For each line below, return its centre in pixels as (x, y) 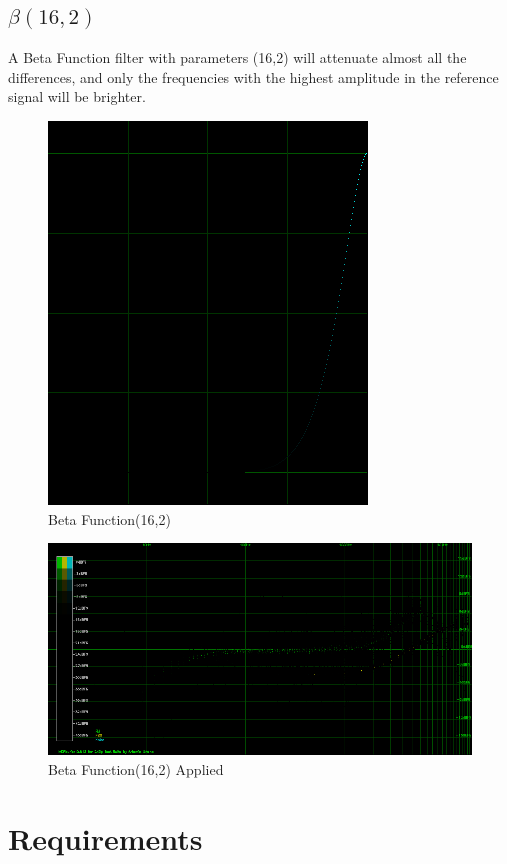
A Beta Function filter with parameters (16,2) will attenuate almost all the (237, 57)
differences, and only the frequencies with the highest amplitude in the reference (253, 76)
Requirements (105, 837)
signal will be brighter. (77, 96)
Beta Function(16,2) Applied (136, 768)
